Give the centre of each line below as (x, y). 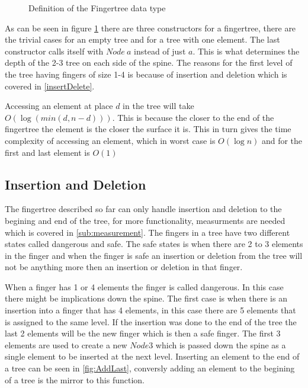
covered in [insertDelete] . (50, 86)
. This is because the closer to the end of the (193, 117)
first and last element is (47, 152)
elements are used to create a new (66, 344)
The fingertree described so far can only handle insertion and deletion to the (143, 209)
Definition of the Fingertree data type (97, 8)
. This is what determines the (246, 51)
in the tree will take (158, 106)
